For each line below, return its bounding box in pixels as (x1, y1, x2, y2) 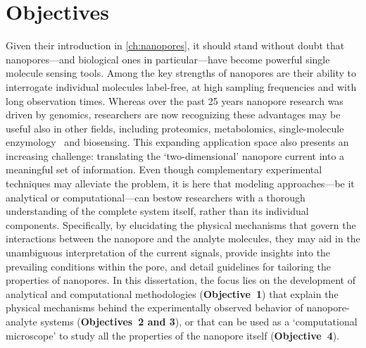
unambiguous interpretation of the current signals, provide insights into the (6, 245, 331, 260)
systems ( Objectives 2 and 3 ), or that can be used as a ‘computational (40, 314, 358, 328)
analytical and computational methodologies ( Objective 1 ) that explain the (6, 286, 339, 301)
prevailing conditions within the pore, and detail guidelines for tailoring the (6, 259, 331, 273)
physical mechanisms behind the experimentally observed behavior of (6, 300, 303, 315)
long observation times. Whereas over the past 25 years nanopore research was (6, 93, 343, 108)
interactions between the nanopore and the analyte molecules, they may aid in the (6, 231, 360, 246)
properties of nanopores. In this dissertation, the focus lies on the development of (6, 273, 355, 287)
